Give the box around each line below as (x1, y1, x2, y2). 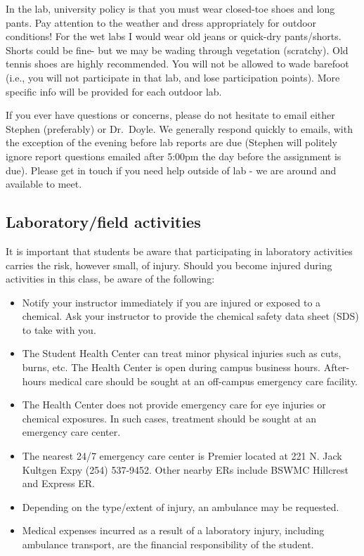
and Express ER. (22, 476, 95, 491)
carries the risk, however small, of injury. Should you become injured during (6, 257, 332, 272)
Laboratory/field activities (6, 211, 201, 233)
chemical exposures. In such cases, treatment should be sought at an (22, 410, 317, 425)
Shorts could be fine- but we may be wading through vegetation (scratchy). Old (6, 42, 349, 57)
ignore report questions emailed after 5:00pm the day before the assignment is (6, 148, 342, 163)
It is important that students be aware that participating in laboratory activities (6, 243, 353, 258)
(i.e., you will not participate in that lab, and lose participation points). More (6, 70, 340, 84)
